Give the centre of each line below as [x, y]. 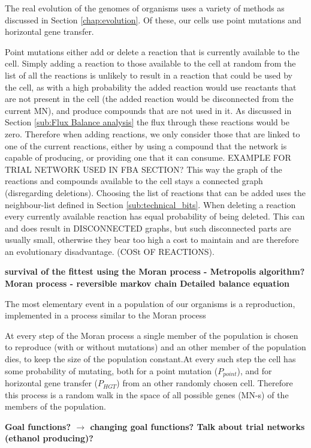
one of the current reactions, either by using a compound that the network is [146, 145]
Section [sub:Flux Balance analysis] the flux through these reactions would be [147, 122]
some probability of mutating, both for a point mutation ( [111, 370]
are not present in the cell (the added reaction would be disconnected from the [149, 99]
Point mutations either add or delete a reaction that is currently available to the [152, 51]
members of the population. [55, 406]
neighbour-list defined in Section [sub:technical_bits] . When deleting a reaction [150, 204]
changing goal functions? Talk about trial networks [197, 426]
